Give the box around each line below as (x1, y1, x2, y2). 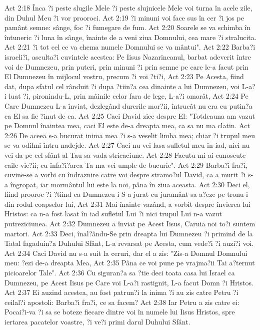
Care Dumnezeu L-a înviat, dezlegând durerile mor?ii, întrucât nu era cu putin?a (4, 100, 252, 111)
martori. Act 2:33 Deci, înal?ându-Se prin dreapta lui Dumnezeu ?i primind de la (4, 228, 253, 238)
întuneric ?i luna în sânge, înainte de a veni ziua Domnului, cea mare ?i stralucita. (4, 32, 256, 42)
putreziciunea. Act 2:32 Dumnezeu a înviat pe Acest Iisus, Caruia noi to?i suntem (4, 218, 255, 229)
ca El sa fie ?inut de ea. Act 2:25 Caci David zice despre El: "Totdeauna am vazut (4, 110, 255, 121)
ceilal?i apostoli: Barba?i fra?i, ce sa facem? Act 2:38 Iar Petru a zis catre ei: (4, 296, 239, 307)
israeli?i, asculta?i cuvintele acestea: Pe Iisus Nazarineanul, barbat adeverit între (4, 51, 251, 62)
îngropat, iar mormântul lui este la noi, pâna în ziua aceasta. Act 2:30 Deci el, (10, 179, 250, 189)
